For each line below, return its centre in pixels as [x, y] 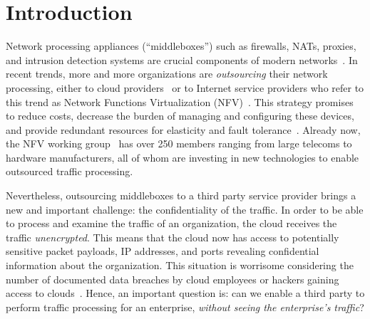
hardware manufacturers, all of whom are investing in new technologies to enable [183, 157]
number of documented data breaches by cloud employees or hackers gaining [173, 279]
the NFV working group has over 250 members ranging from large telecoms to [179, 143]
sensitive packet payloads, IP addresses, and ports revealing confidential [163, 251]
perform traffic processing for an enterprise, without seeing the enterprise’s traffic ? [185, 307]
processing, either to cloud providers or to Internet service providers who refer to [185, 87]
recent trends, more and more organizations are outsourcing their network [167, 74]
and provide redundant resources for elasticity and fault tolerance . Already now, [183, 129]
